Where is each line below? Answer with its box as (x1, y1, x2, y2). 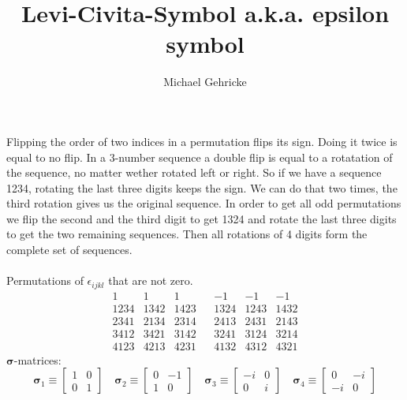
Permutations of (6, 272, 84, 289)
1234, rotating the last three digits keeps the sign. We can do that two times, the (6, 179, 398, 196)
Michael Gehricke (163, 73, 247, 90)
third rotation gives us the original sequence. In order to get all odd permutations (6, 195, 401, 211)
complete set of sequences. (6, 241, 133, 258)
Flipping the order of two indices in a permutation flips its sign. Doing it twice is (6, 133, 398, 149)
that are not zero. (108, 272, 193, 289)
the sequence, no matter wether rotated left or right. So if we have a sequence (6, 164, 382, 181)
